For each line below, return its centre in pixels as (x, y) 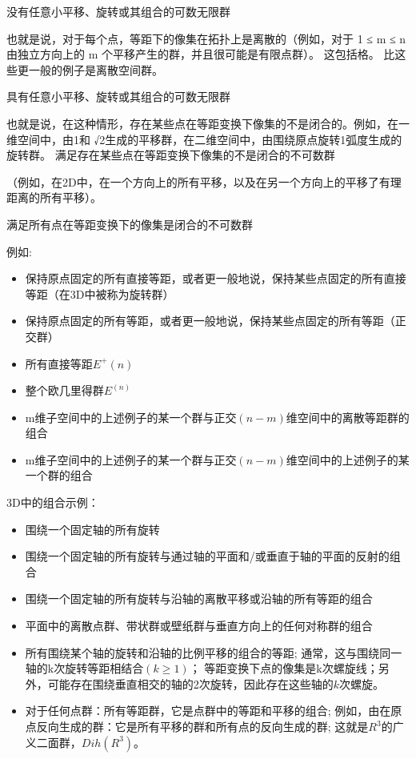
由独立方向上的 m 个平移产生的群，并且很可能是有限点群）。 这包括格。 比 (201, 54)
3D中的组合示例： (53, 502)
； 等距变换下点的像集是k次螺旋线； (284, 668)
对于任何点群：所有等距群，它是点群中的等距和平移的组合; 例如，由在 (208, 711)
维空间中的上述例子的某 (348, 459)
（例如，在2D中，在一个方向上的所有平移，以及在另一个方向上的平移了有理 (204, 181)
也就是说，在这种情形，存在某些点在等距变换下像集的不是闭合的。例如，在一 (208, 123)
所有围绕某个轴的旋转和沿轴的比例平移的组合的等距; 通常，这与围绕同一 (214, 652)
